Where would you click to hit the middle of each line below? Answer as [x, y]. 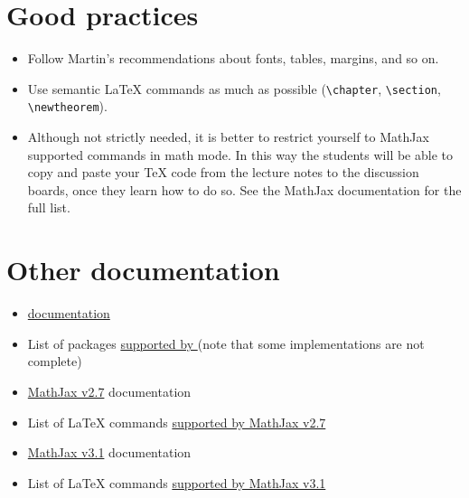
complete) [55, 361]
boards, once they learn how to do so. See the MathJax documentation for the [244, 189]
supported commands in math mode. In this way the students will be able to [240, 154]
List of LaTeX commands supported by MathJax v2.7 [177, 422]
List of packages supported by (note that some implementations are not [226, 343]
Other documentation [143, 270]
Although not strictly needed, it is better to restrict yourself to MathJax [228, 137]
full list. [49, 207]
